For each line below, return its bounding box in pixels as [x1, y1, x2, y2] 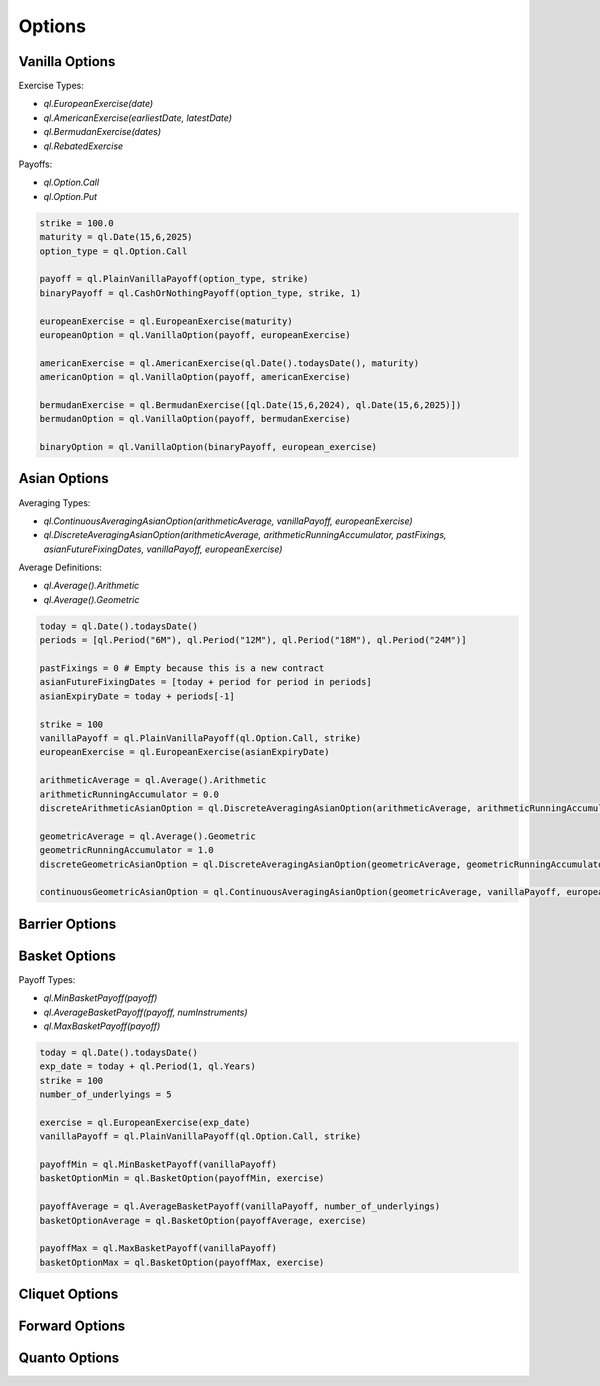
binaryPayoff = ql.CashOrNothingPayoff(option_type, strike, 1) [39, 287, 362, 299]
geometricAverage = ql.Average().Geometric [39, 830, 257, 842]
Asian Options [18, 470, 109, 487]
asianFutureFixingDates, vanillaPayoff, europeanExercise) [43, 543, 283, 555]
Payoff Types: [18, 973, 76, 985]
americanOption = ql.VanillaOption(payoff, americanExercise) [39, 371, 351, 383]
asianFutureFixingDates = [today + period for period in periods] [39, 676, 372, 688]
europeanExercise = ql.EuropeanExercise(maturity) [39, 315, 294, 327]
